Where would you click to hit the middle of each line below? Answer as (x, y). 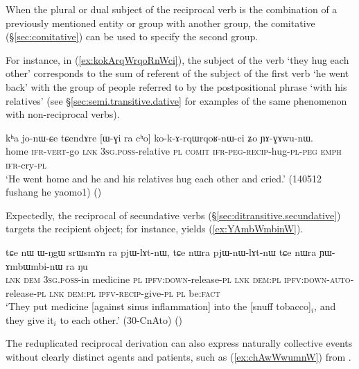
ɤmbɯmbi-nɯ (34, 265)
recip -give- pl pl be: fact (169, 292)
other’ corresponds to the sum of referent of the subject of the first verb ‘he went (177, 73)
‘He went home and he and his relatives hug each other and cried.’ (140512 (164, 178)
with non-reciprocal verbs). (63, 114)
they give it (30, 319)
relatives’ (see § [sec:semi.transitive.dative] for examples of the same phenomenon (176, 100)
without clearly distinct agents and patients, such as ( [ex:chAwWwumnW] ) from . (178, 357)
